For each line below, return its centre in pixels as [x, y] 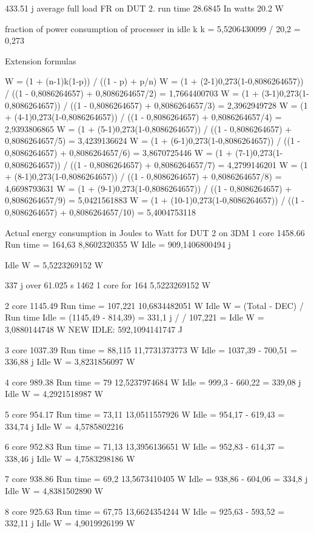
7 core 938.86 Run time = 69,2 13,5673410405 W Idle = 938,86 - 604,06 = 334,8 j [156, 479]
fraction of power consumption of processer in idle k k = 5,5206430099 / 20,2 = [153, 28]
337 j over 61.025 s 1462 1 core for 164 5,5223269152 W [108, 285]
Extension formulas [41, 60]
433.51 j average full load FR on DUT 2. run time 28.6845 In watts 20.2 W [144, 8]
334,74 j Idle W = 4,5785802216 [64, 426]
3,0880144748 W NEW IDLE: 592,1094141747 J [94, 329]
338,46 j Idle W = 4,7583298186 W [70, 458]
